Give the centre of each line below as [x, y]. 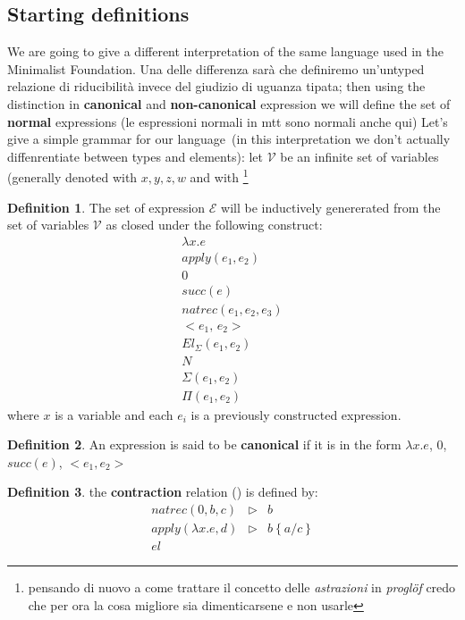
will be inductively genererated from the [331, 207]
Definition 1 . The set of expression [106, 207]
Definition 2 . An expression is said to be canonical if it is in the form [204, 444]
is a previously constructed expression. [296, 414]
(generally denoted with [72, 177]
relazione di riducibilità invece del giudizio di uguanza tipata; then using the [216, 86]
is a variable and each [114, 414]
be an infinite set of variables [359, 156]
